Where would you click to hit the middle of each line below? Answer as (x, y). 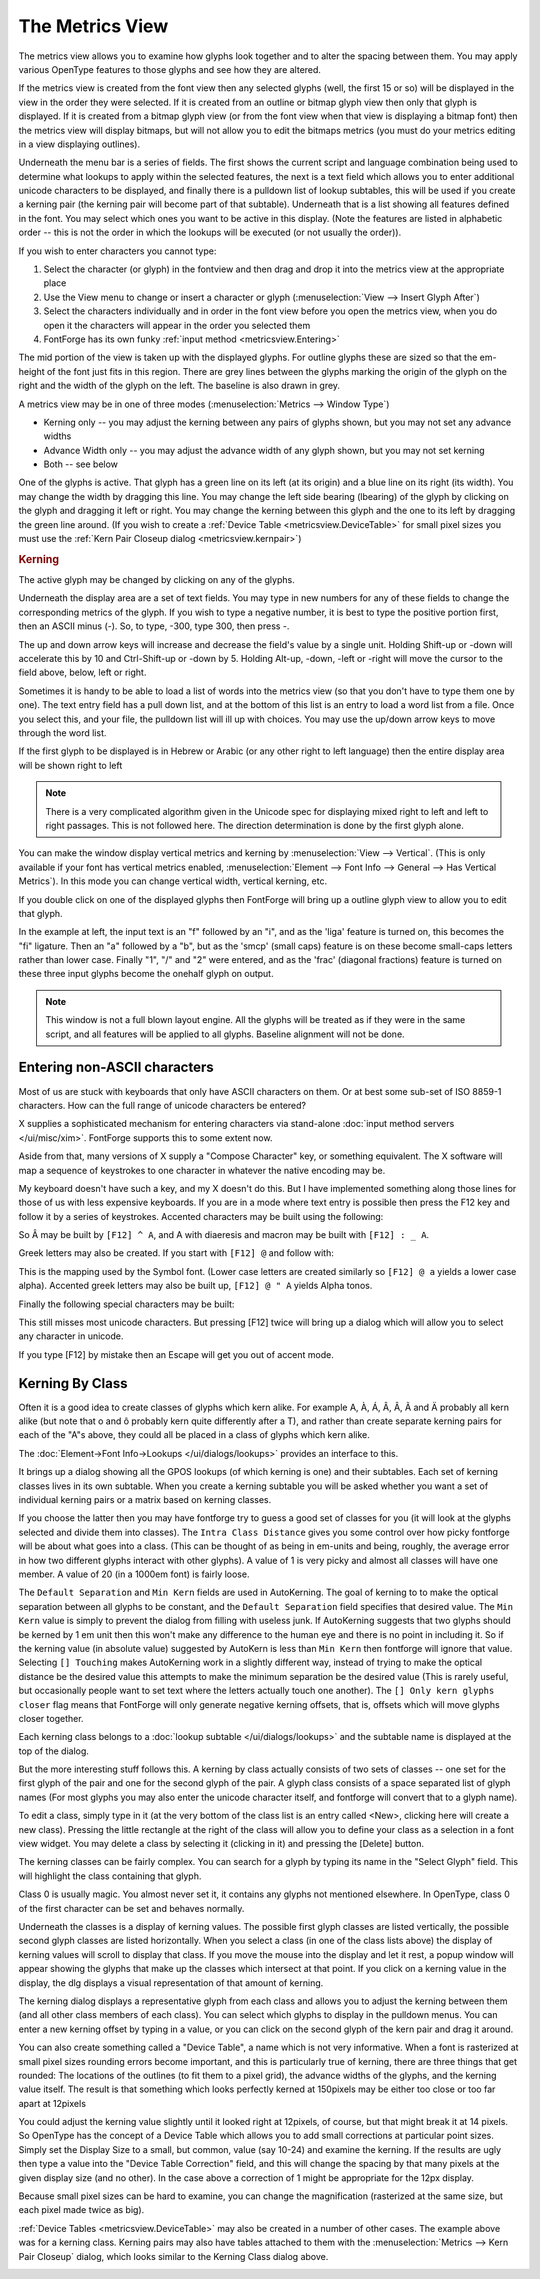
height (31, 371)
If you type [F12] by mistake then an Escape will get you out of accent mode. (176, 1354)
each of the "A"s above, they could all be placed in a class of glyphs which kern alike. (194, 1435)
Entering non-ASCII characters (116, 1067)
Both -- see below (81, 464)
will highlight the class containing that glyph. (110, 1876)
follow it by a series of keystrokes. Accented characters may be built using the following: (201, 1216)
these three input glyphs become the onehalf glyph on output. (146, 974)
